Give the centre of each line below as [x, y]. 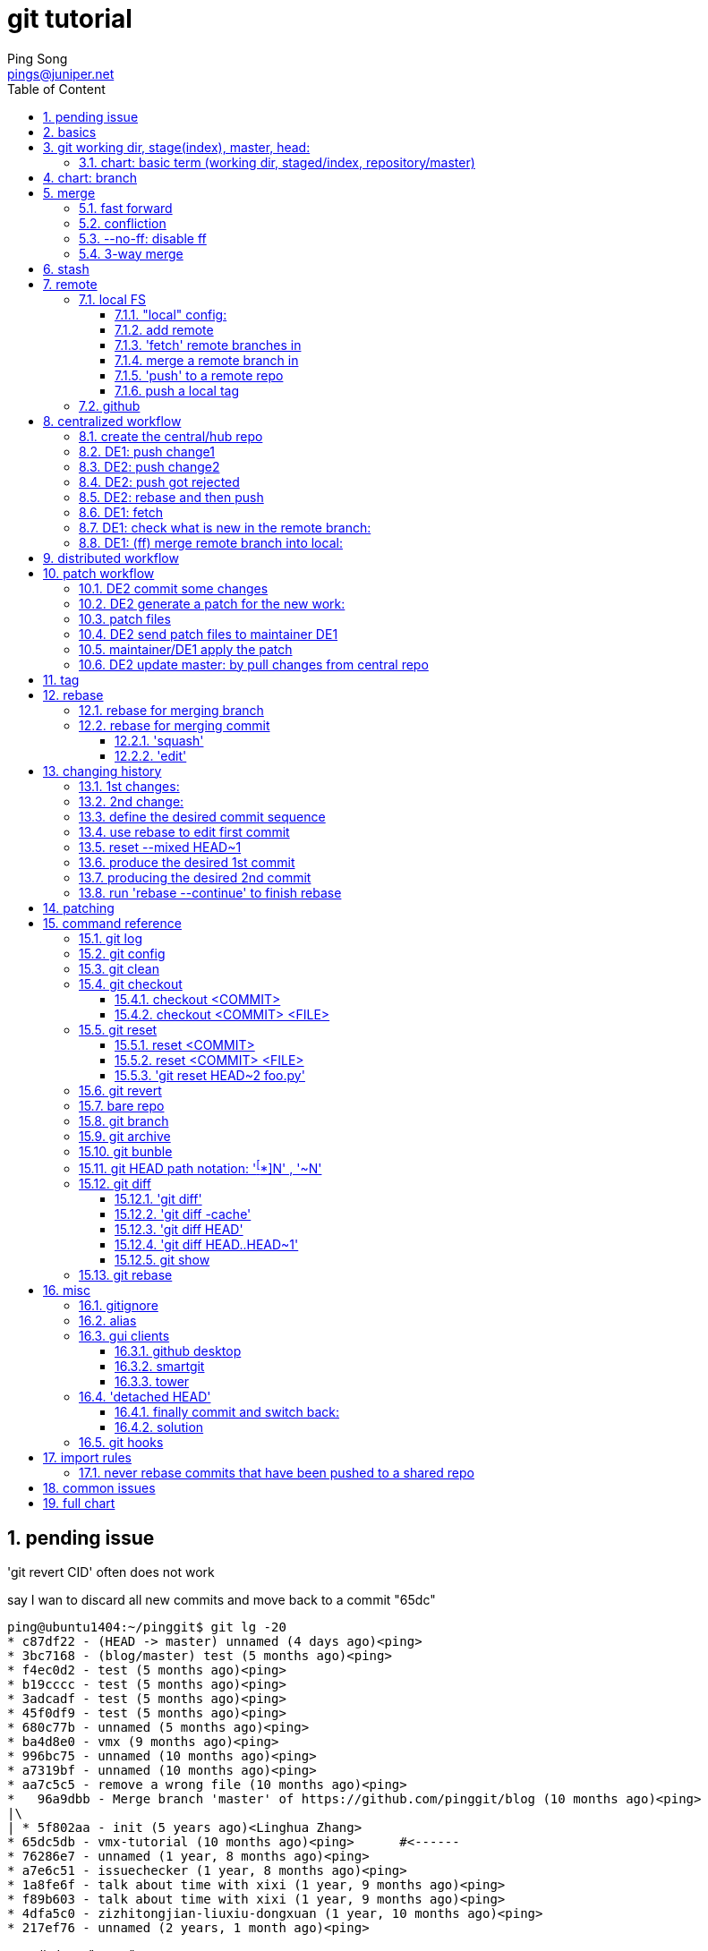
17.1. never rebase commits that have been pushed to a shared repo [277, 1473]
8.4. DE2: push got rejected [159, 481]
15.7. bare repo [122, 1105]
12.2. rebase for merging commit [175, 725]
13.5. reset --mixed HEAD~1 [160, 847]
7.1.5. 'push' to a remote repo [199, 375]
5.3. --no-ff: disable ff [143, 238]
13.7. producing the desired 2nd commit [195, 877]
